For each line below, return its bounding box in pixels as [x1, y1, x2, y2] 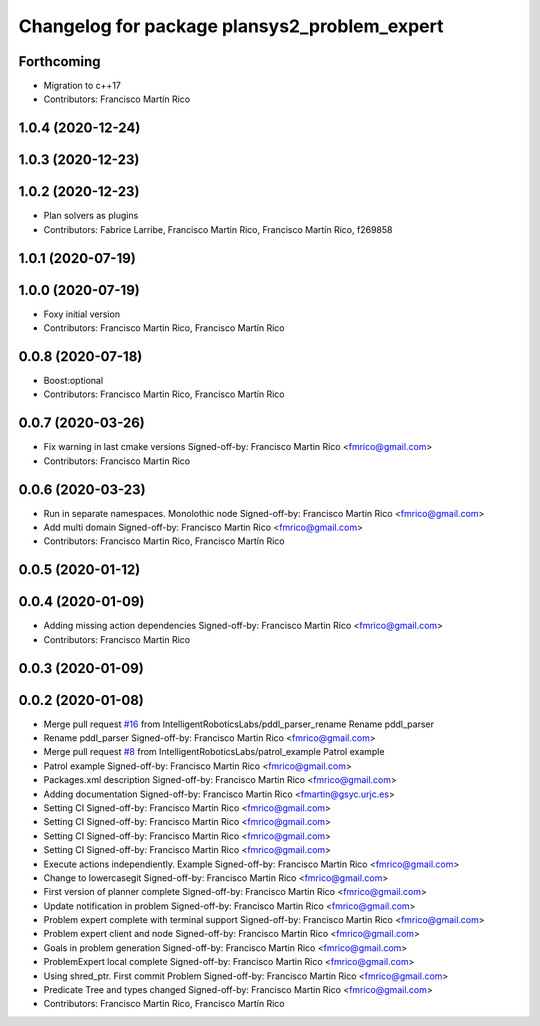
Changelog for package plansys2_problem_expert [18, 15, 444, 37]
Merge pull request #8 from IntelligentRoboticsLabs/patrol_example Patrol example [43, 746, 385, 758]
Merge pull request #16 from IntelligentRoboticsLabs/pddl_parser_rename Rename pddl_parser [43, 718, 435, 730]
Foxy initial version [43, 308, 120, 320]
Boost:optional [43, 375, 104, 386]
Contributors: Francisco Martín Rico [43, 93, 190, 105]
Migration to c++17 [43, 80, 122, 92]
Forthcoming [18, 53, 101, 70]
